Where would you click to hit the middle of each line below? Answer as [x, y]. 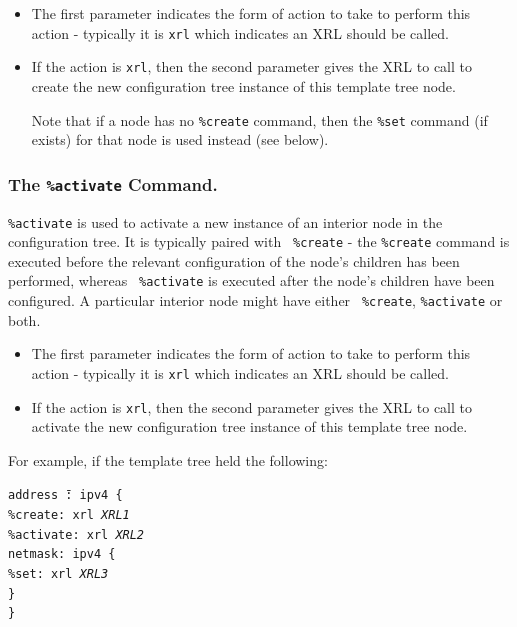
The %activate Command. [113, 183]
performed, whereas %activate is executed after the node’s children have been [251, 280]
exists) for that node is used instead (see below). [180, 139]
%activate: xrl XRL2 [76, 534]
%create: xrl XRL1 [69, 515]
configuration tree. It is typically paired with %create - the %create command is [259, 241]
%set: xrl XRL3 [58, 574]
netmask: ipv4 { [62, 554]
